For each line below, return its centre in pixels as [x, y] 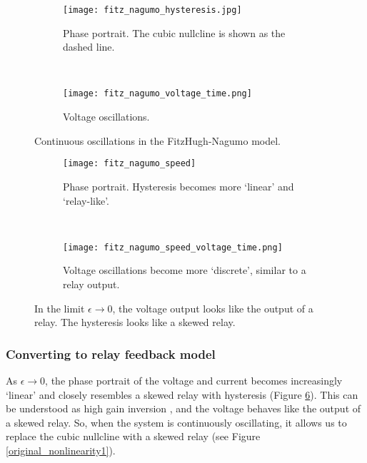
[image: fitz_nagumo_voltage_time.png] [157, 94]
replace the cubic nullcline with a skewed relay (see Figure [133, 436]
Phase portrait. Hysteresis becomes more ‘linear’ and [179, 186]
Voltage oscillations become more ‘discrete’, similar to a [185, 270]
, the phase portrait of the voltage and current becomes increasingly [194, 380]
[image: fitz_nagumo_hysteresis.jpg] [152, 10]
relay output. [91, 284]
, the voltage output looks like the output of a [213, 308]
